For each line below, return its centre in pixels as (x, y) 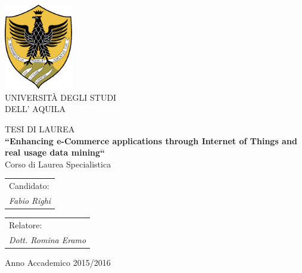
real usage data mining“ (55, 152)
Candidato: (29, 186)
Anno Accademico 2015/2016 (58, 262)
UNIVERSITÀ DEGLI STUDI (61, 97)
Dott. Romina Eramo (48, 239)
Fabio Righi (30, 200)
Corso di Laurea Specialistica (58, 164)
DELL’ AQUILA (35, 109)
